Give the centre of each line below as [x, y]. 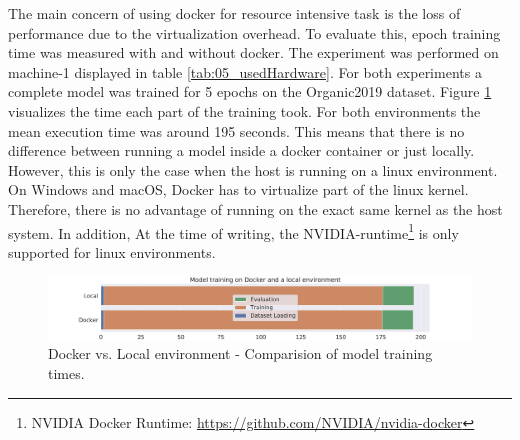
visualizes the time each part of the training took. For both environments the [244, 110]
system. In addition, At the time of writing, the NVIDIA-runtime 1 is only [233, 231]
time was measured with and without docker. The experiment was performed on [253, 52]
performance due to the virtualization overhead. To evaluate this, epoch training [254, 32]
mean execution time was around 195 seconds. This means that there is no [236, 130]
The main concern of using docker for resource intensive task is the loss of [234, 13]
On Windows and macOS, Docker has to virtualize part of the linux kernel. [238, 189]
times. [66, 372]
